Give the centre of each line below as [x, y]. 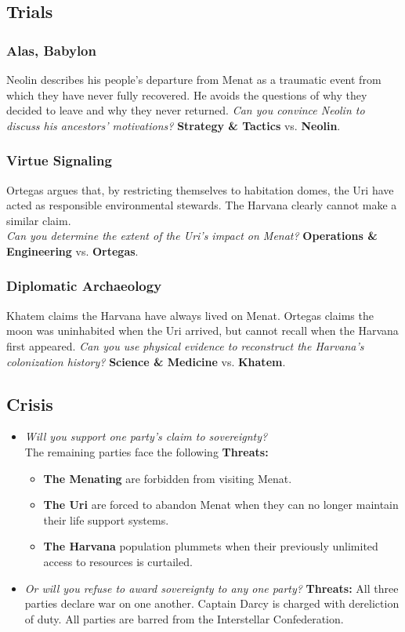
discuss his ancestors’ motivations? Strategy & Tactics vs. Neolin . [174, 125]
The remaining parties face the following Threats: [146, 451]
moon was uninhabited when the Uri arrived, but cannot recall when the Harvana [202, 331]
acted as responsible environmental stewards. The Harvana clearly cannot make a [202, 205]
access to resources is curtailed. [118, 561]
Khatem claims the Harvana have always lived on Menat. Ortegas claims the [190, 315]
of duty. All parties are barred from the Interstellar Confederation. [184, 618]
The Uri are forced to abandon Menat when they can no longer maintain [221, 505]
